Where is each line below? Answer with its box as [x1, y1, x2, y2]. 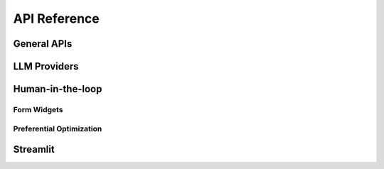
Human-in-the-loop [13, 83, 102, 95]
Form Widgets [13, 104, 63, 114]
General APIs [13, 38, 73, 50]
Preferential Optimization [13, 124, 102, 133]
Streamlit [13, 143, 55, 156]
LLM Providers [13, 60, 79, 72]
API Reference [13, 11, 100, 26]
